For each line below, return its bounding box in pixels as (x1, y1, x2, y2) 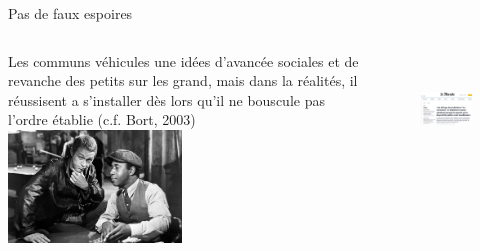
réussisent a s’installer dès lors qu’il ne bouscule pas (8, 89, 325, 110)
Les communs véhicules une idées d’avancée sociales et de (8, 50, 359, 71)
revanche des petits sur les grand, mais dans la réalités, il (8, 70, 358, 91)
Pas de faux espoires (8, 3, 133, 23)
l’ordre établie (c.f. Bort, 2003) (8, 109, 196, 130)
